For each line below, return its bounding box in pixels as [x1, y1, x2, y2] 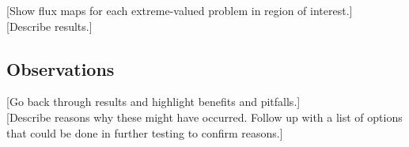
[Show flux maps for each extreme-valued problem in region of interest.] [6, 2, 353, 18]
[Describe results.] [6, 17, 93, 34]
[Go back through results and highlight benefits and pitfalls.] [6, 93, 301, 110]
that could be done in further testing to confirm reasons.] [6, 124, 283, 141]
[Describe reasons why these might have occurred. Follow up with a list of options [6, 108, 403, 125]
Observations [6, 56, 115, 81]
